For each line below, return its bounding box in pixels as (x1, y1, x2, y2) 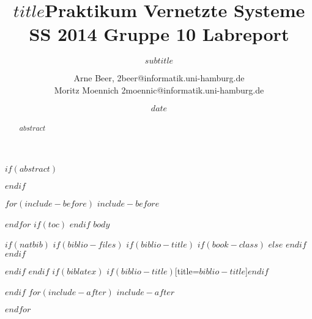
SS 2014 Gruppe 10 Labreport (29, 21, 289, 46)
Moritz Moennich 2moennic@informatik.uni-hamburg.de (54, 83, 264, 96)
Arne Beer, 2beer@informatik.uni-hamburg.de (73, 71, 245, 84)
